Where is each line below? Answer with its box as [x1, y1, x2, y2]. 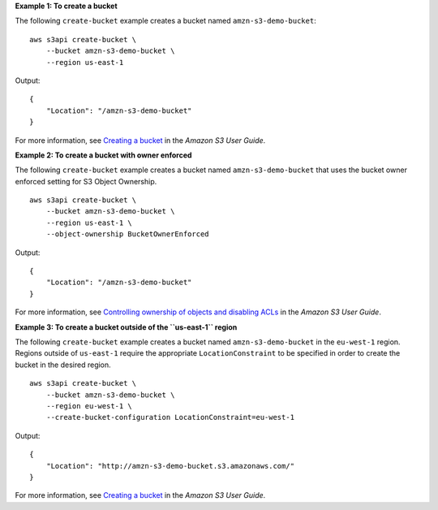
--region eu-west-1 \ [45, 401, 133, 410]
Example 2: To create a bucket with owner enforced [15, 150, 192, 160]
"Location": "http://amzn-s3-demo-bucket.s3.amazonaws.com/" [45, 461, 295, 470]
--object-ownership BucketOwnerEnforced [45, 230, 210, 239]
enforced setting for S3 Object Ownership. [15, 176, 157, 186]
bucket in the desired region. [15, 360, 111, 370]
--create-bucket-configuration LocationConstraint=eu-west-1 [45, 413, 295, 422]
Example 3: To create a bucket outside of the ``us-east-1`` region [15, 322, 238, 332]
